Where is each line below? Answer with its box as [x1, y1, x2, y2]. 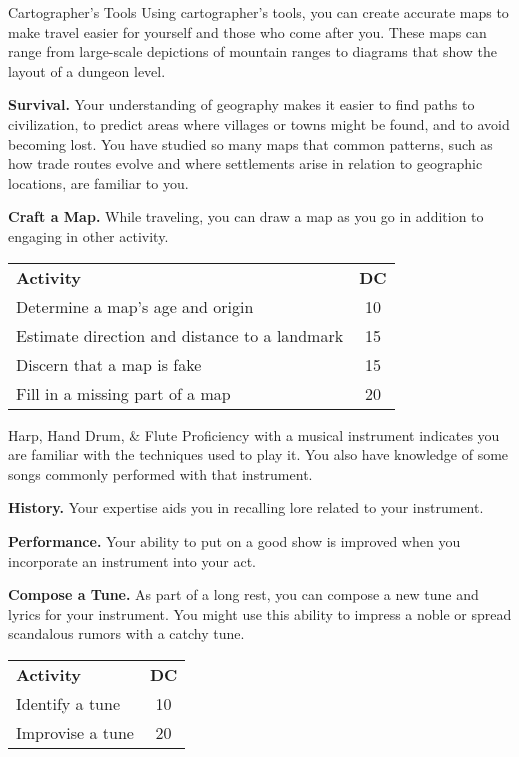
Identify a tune [16, 691, 121, 715]
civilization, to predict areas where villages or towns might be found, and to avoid [8, 113, 510, 134]
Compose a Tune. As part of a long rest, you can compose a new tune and [8, 584, 479, 605]
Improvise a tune [16, 720, 134, 744]
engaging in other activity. [8, 225, 169, 246]
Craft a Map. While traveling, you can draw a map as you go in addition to [8, 206, 484, 227]
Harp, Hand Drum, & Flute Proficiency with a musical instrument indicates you [8, 424, 500, 445]
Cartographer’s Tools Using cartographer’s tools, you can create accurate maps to [8, 2, 509, 22]
